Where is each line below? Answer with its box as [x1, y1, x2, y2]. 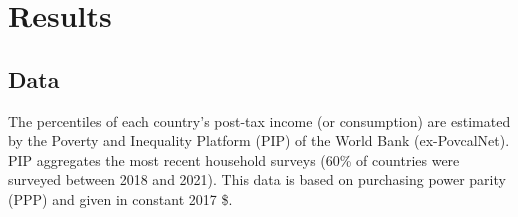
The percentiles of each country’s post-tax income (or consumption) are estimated [8, 110, 511, 131]
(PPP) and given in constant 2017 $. [8, 188, 233, 209]
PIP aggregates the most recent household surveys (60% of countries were [8, 149, 460, 170]
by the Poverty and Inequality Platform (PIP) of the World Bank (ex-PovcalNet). [8, 130, 510, 151]
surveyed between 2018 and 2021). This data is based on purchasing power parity [8, 169, 506, 190]
